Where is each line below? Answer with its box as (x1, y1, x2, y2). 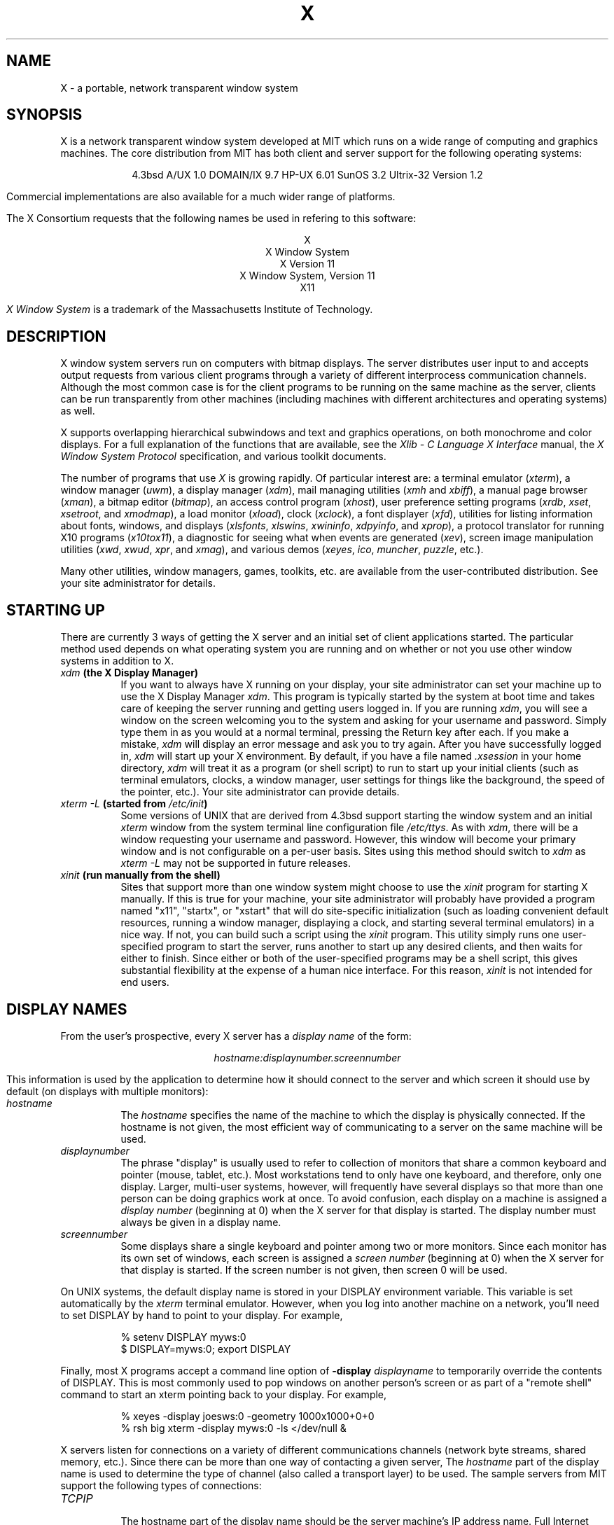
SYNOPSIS (6, 106, 83, 124)
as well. (60, 405, 95, 417)
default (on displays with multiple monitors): (6, 1085, 209, 1097)
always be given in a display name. (120, 1216, 281, 1228)
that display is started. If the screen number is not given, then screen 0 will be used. (120, 1263, 508, 1276)
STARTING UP (6, 601, 105, 619)
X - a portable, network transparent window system (60, 81, 298, 94)
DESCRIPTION (6, 327, 106, 345)
